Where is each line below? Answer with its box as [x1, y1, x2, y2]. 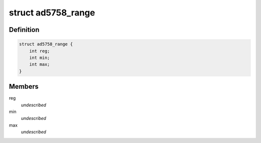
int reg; [29, 48, 50, 54]
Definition [9, 26, 40, 34]
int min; [29, 55, 50, 60]
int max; [29, 62, 50, 67]
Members [9, 83, 39, 91]
